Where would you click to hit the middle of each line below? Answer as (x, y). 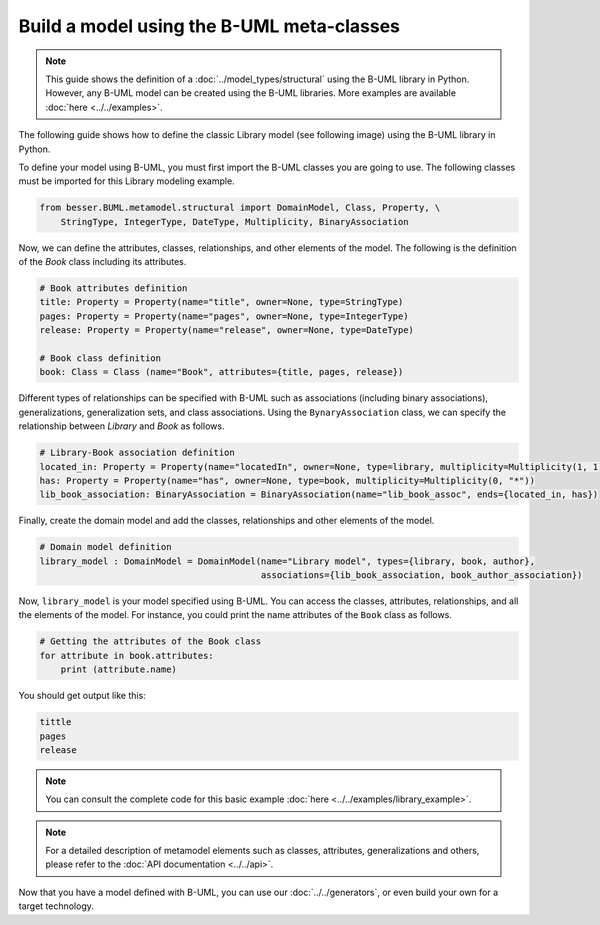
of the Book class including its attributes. (102, 262)
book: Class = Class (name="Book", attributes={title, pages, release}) (221, 372)
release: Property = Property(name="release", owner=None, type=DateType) (227, 330)
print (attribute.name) (118, 669)
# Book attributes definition (113, 288)
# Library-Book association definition (137, 453)
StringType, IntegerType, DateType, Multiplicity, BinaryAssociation (234, 221)
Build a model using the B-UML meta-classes (209, 26)
